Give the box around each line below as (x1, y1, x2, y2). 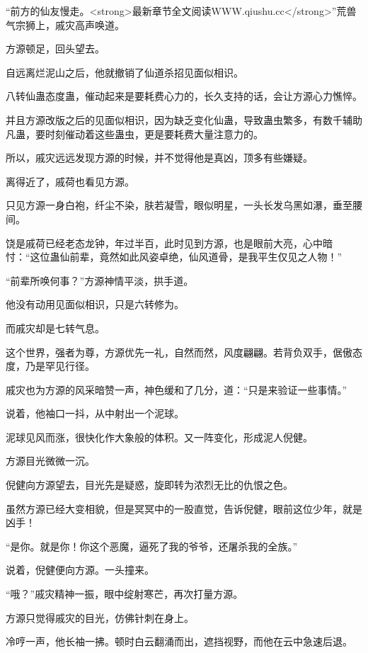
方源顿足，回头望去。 (6, 41, 105, 56)
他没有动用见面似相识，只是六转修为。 (6, 297, 184, 312)
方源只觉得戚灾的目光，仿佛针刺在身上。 (6, 610, 194, 625)
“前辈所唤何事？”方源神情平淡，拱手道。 (6, 273, 194, 288)
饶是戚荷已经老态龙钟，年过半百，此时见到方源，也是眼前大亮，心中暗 (6, 235, 333, 250)
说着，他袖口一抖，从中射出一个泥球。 (6, 406, 184, 421)
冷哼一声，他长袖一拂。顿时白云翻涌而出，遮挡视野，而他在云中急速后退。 (6, 634, 352, 649)
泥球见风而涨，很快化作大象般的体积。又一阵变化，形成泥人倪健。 (6, 429, 313, 444)
